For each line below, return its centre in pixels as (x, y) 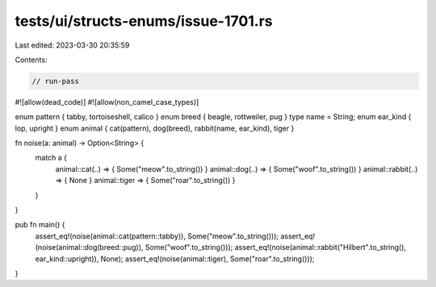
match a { (51, 158)
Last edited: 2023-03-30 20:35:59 (72, 45)
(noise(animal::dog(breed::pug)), (89, 247)
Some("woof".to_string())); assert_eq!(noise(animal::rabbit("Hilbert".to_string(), (276, 247)
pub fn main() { (40, 225)
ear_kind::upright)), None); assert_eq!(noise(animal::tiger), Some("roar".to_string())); (175, 259)
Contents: (31, 60)
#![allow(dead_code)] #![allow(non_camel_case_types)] (107, 102)
